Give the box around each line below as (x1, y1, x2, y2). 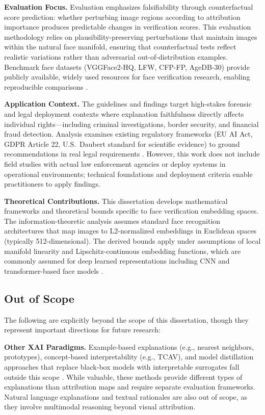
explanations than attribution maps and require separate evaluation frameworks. (4, 381, 255, 392)
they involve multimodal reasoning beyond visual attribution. (4, 401, 196, 412)
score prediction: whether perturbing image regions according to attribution (4, 11, 241, 22)
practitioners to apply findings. (4, 178, 100, 189)
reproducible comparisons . (4, 81, 88, 92)
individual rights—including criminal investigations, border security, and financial (4, 118, 259, 129)
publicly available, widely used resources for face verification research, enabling (4, 71, 250, 82)
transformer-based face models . (4, 265, 103, 276)
